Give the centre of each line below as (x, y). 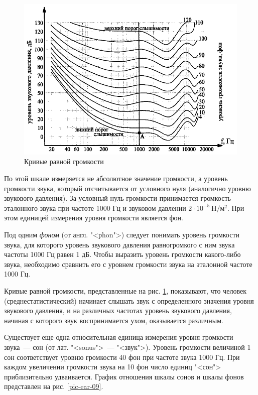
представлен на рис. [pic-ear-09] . (54, 386)
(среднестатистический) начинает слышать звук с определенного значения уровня (129, 300)
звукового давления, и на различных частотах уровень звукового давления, (118, 310)
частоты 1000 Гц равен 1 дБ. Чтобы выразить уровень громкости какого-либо (122, 254)
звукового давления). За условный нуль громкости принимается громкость (117, 198)
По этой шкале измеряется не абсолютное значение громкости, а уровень (116, 178)
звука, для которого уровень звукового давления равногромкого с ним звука (119, 244)
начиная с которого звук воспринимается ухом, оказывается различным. (114, 320)
